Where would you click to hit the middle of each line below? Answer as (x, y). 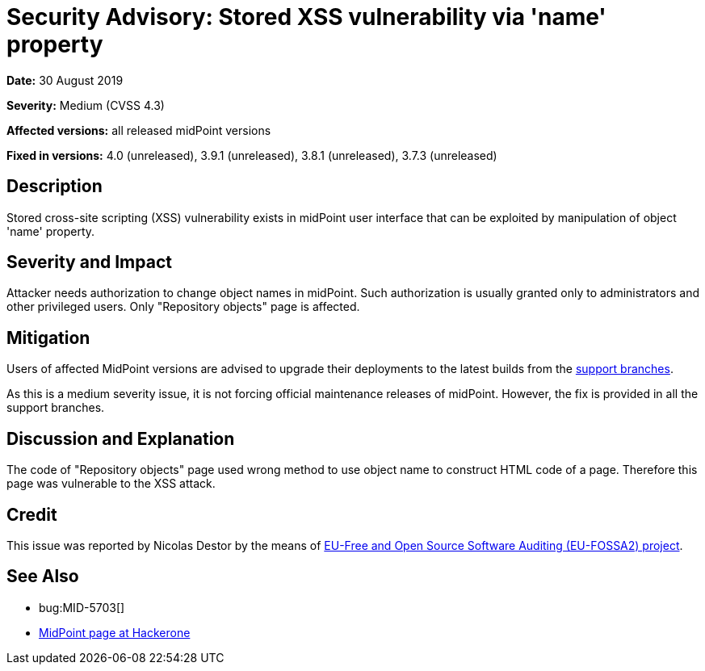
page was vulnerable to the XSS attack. (111, 484)
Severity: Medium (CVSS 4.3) (86, 105)
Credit (32, 514)
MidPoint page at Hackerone (115, 632)
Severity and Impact (89, 262)
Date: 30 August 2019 (65, 80)
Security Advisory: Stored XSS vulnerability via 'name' (306, 17)
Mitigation (48, 338)
